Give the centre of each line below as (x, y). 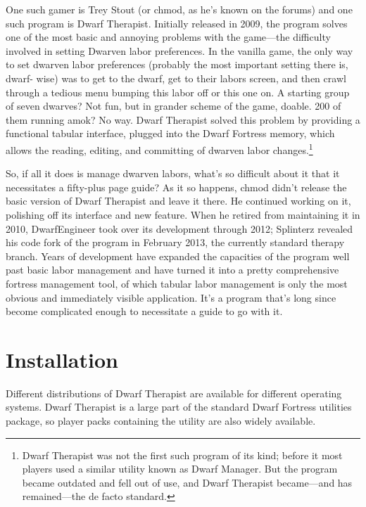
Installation (62, 359)
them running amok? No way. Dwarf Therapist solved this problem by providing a (183, 119)
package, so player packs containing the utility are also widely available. (161, 421)
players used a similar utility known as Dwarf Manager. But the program (180, 469)
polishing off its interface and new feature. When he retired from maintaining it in (183, 214)
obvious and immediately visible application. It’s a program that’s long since (171, 297)
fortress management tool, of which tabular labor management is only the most (177, 283)
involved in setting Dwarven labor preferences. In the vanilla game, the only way (179, 50)
